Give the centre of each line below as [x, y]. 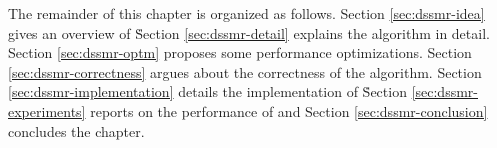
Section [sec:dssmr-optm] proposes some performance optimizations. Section [240, 52]
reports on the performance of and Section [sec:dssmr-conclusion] [289, 110]
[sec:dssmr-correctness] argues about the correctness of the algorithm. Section [245, 71]
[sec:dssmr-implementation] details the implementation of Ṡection [207, 91]
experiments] [47, 110]
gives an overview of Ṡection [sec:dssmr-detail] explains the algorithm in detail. [249, 32]
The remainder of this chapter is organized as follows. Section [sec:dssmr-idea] [246, 13]
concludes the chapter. [76, 130]
